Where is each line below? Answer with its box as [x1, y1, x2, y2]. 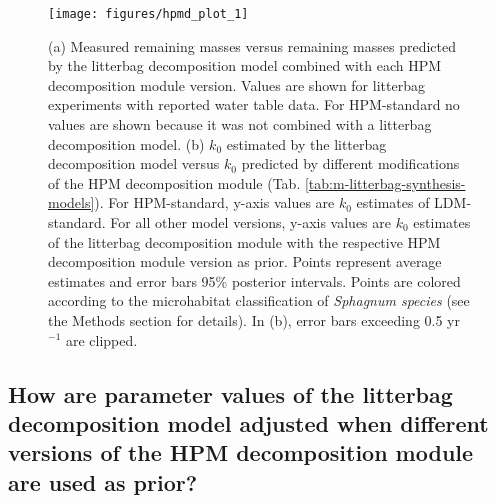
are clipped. [65, 329, 138, 350]
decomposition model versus [48, 153, 220, 174]
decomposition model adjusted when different [8, 407, 489, 438]
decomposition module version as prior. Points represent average [48, 251, 442, 272]
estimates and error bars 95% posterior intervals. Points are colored [48, 270, 461, 291]
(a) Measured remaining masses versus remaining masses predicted [48, 35, 457, 56]
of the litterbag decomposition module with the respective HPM [48, 231, 441, 252]
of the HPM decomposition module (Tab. [48, 172, 301, 193]
